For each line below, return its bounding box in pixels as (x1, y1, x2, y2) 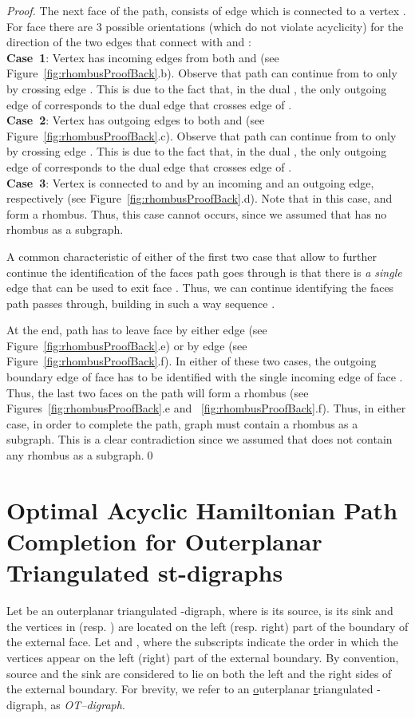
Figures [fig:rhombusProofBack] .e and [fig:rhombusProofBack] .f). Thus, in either (6, 400, 406, 416)
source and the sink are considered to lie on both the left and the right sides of (6, 665, 392, 681)
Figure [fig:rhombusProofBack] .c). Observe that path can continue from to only (6, 127, 397, 144)
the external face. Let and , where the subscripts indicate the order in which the (6, 633, 398, 650)
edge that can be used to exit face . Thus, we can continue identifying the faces (6, 279, 394, 296)
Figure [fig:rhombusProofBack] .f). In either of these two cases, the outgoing (6, 353, 377, 369)
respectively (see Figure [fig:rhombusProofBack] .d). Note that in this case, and (6, 190, 393, 207)
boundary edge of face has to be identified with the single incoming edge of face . (6, 369, 403, 385)
